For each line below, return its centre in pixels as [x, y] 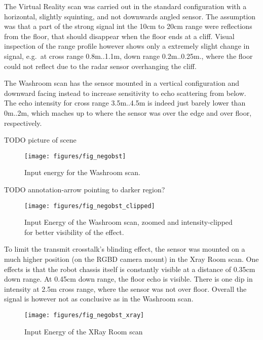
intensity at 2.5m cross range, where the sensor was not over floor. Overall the [125, 288]
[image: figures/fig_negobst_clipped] [90, 206]
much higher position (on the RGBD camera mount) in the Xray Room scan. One [131, 259]
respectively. [23, 123]
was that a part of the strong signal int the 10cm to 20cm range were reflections [128, 26]
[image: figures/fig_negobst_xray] [84, 315]
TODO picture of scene [40, 140]
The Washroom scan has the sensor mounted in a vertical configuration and [122, 83]
